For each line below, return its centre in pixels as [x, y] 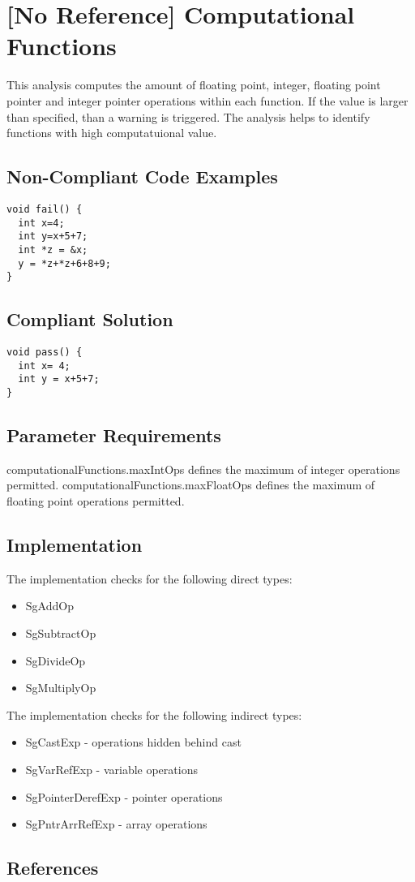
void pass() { [45, 353]
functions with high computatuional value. [112, 133]
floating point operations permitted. [96, 501]
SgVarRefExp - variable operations [111, 769]
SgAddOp [49, 606]
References [53, 868]
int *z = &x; [53, 250]
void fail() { [45, 209]
